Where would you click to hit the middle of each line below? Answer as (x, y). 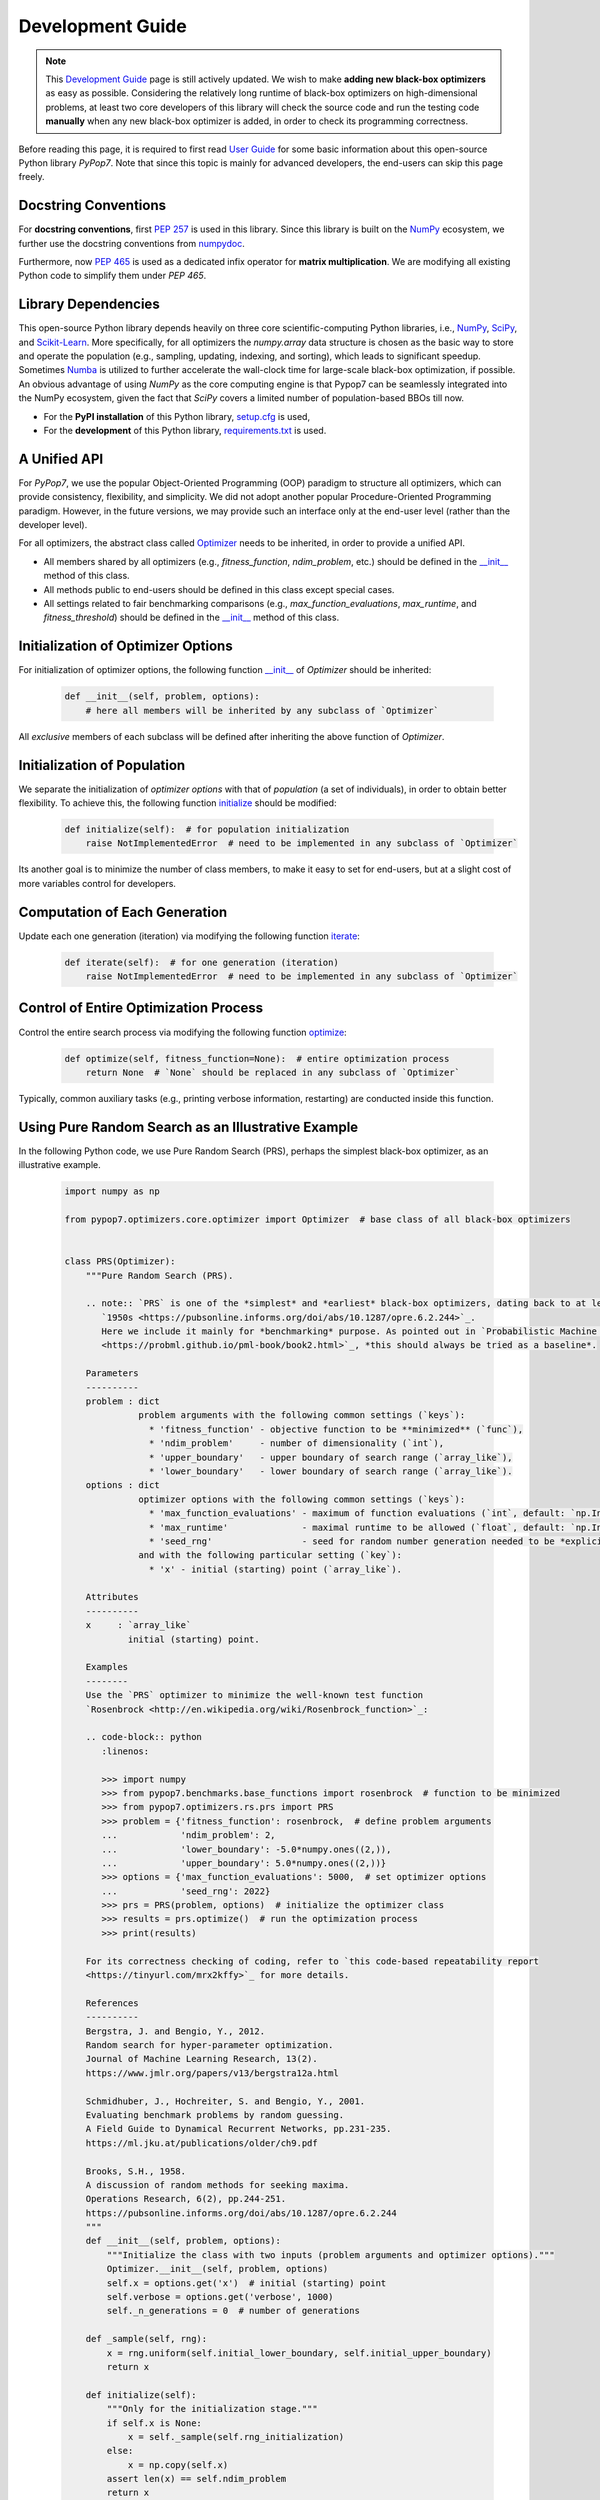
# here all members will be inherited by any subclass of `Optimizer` (262, 710)
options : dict (122, 1485)
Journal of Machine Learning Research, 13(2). (202, 2059)
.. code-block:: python (143, 1737)
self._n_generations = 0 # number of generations (233, 2311)
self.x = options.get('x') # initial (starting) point (246, 2283)
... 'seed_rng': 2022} (186, 1891)
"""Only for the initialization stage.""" (212, 2409)
